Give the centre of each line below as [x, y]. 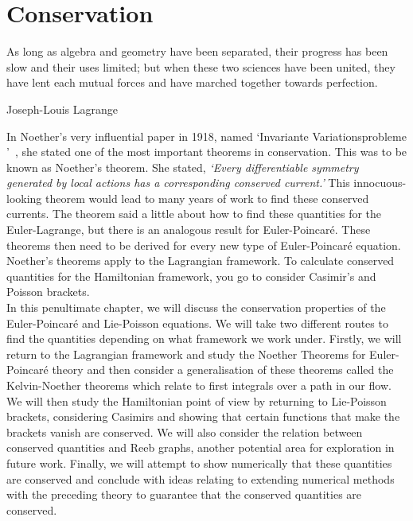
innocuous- [380, 183]
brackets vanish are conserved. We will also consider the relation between [185, 432]
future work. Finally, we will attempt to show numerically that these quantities [199, 463]
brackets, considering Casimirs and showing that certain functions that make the [203, 416]
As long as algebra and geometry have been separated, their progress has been [197, 51]
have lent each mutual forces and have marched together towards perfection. [192, 82]
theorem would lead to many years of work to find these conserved [207, 198]
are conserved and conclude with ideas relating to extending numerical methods [201, 478]
